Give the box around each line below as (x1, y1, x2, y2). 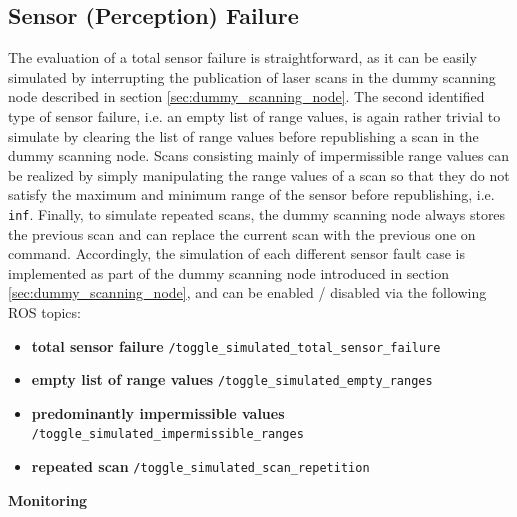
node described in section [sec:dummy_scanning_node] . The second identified (8, 86, 485, 107)
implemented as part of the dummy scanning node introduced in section (8, 262, 449, 283)
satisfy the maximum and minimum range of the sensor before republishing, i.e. (8, 184, 495, 205)
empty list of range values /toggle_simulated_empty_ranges (31, 369, 433, 390)
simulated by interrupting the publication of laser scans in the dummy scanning (8, 66, 496, 87)
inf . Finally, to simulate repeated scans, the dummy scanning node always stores (8, 203, 506, 224)
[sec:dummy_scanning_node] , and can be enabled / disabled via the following (8, 282, 487, 303)
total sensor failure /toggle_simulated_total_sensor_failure (31, 335, 441, 356)
